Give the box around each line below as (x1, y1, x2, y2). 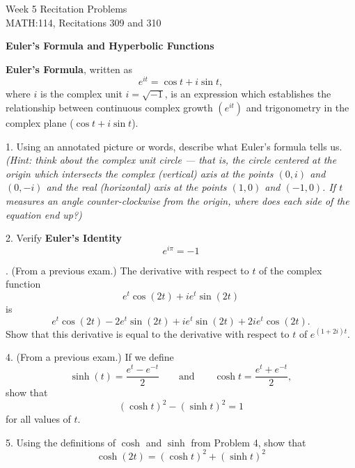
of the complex (259, 263, 322, 277)
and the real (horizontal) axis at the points (46, 180, 227, 194)
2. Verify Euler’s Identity (6, 231, 122, 245)
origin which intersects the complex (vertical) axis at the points (6, 166, 274, 180)
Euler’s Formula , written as (6, 61, 132, 76)
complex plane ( (6, 116, 74, 130)
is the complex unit (40, 86, 123, 101)
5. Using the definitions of (6, 435, 116, 449)
